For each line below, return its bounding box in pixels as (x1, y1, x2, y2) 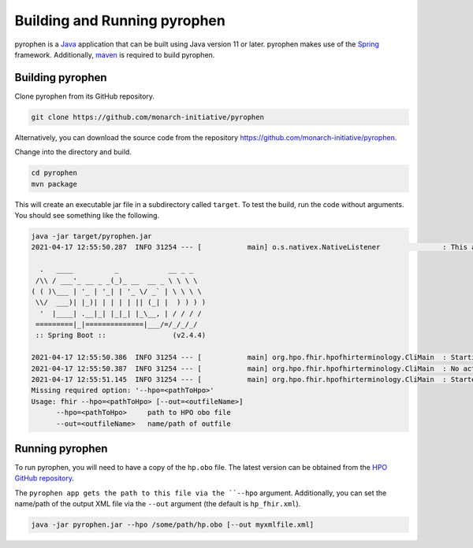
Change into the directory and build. (14, 147, 132, 157)
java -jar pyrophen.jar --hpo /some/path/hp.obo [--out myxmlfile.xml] (31, 520, 315, 529)
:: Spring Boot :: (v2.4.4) (35, 331, 207, 340)
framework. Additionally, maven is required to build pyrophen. (14, 50, 215, 59)
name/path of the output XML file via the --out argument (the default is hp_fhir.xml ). (14, 499, 301, 509)
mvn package (31, 180, 78, 188)
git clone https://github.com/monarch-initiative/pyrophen (31, 113, 264, 121)
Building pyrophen (14, 71, 107, 84)
